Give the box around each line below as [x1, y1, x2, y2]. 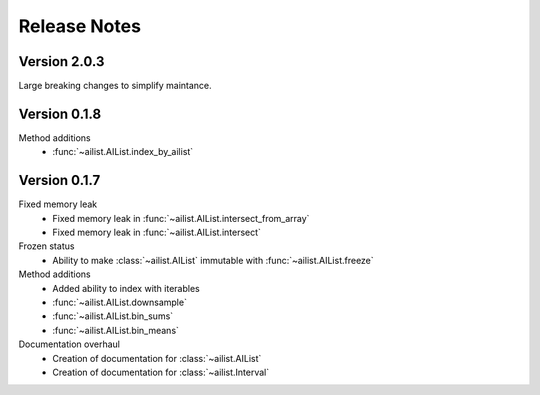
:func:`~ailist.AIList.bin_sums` [52, 310, 174, 322]
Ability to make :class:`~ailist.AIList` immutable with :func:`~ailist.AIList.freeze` [52, 254, 374, 266]
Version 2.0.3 [18, 53, 105, 70]
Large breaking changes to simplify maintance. [18, 80, 212, 92]
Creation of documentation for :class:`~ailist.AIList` [52, 352, 262, 364]
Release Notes [18, 15, 142, 37]
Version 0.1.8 [18, 105, 102, 122]
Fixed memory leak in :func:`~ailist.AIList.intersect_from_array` [52, 212, 310, 224]
